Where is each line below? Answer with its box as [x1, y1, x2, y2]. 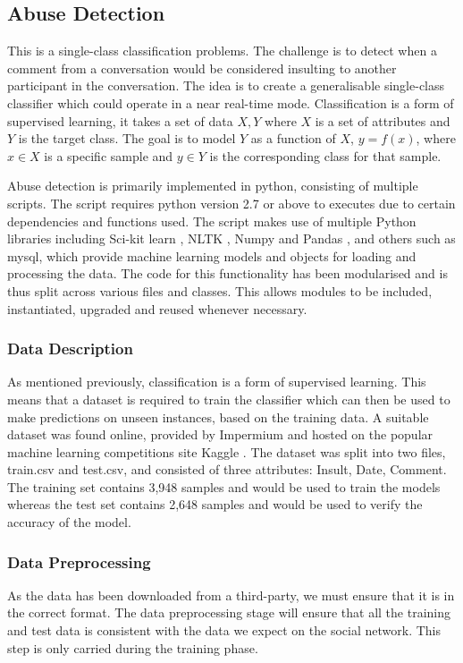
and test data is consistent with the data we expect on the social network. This [7, 621, 442, 640]
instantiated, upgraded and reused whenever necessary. [7, 299, 307, 318]
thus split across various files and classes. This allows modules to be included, [7, 281, 433, 300]
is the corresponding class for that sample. [209, 146, 442, 165]
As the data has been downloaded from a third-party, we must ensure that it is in [7, 585, 455, 604]
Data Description [7, 337, 133, 360]
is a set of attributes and [315, 111, 450, 130]
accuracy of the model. [7, 513, 131, 531]
